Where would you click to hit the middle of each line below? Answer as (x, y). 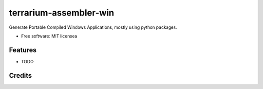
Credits (20, 75)
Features (23, 50)
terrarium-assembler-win (62, 13)
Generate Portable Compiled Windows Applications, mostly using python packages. (93, 27)
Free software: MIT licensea (49, 36)
